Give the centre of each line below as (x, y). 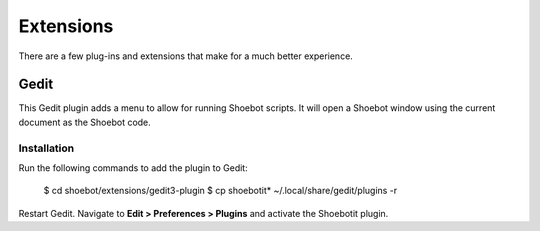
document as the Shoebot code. (85, 122)
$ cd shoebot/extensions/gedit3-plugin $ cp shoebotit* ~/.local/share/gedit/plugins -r (220, 191)
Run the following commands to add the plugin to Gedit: (133, 167)
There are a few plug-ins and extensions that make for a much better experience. (186, 56)
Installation (46, 148)
